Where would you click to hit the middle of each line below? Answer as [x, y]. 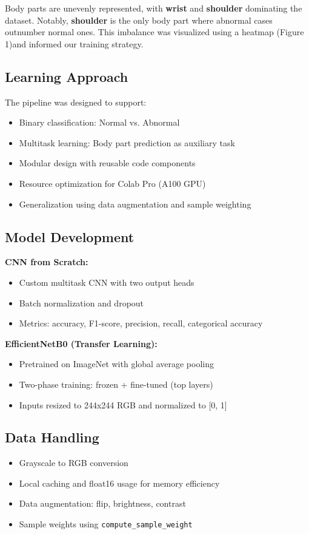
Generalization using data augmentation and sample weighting [135, 204]
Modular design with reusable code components [107, 163]
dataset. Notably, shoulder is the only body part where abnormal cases [139, 20]
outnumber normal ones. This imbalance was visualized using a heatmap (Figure [154, 32]
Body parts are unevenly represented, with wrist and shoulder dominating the [154, 8]
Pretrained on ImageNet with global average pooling [116, 364]
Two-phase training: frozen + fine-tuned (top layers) [116, 384]
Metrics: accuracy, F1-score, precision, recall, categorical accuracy [141, 323]
